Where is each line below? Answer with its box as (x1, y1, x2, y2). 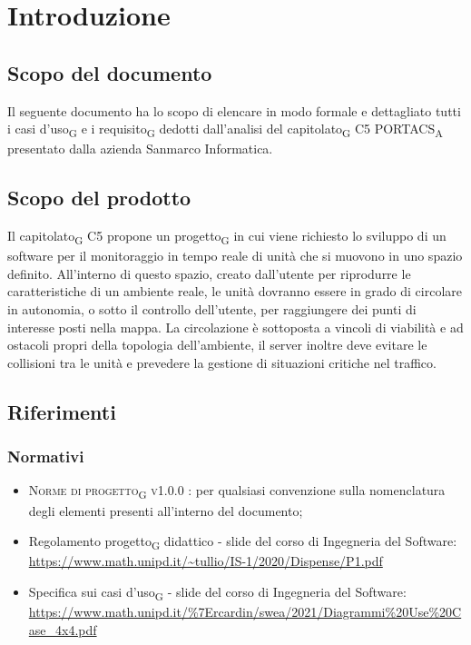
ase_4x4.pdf (28, 620, 97, 639)
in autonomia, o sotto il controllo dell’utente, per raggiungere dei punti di (7, 300, 417, 318)
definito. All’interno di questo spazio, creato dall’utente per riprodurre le (7, 263, 411, 283)
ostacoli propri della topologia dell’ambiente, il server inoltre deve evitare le (7, 335, 427, 354)
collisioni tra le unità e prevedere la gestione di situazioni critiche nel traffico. (7, 352, 437, 372)
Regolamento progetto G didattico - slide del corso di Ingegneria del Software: (28, 531, 457, 552)
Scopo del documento (7, 58, 212, 86)
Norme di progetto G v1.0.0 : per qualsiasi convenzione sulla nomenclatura (28, 481, 446, 502)
